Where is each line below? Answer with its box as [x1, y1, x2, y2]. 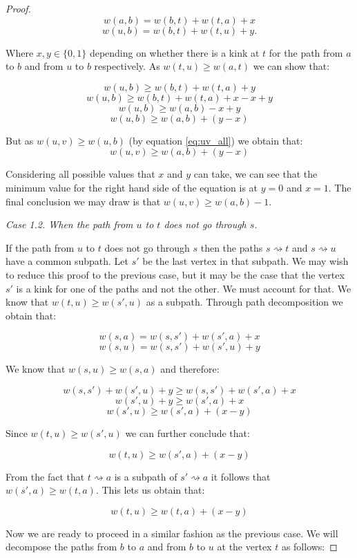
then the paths [200, 240, 263, 254]
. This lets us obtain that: [95, 483, 205, 497]
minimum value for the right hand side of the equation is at [6, 180, 258, 194]
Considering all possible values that [6, 167, 155, 181]
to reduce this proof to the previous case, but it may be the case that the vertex [6, 267, 345, 281]
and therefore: [160, 362, 220, 376]
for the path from [269, 45, 343, 59]
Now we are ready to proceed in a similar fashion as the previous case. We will [6, 526, 338, 540]
